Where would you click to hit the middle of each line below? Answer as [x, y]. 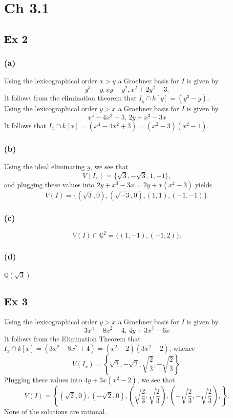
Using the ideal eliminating [44, 166]
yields [204, 184]
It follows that [25, 125]
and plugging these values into [49, 184]
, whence [182, 348]
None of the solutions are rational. [55, 411]
